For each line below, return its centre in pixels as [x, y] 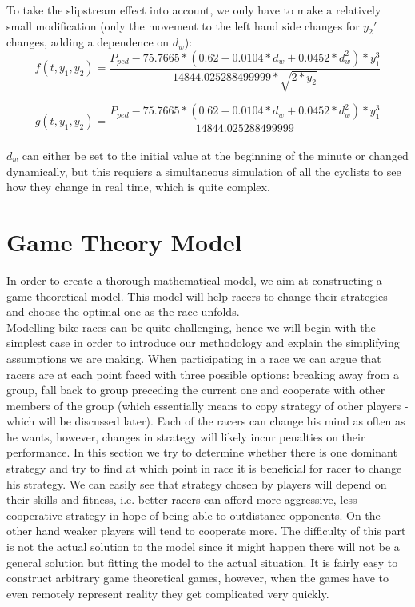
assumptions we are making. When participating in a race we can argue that [194, 358]
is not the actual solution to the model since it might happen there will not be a [203, 547]
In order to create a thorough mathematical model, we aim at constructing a [194, 280]
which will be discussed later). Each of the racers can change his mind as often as [206, 421]
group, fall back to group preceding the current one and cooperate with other [196, 390]
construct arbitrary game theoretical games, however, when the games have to [198, 578]
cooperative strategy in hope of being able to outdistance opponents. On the [194, 515]
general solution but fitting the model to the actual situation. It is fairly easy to [202, 562]
